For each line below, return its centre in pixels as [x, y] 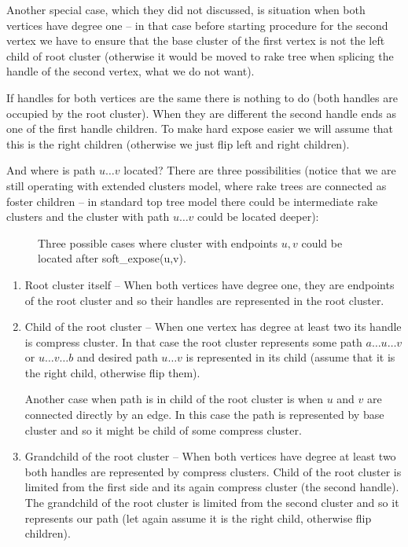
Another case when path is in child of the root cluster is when [174, 399]
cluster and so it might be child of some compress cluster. [163, 430]
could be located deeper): [258, 217]
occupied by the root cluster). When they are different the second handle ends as [201, 113]
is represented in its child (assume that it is [290, 357]
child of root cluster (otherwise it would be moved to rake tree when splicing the [200, 55]
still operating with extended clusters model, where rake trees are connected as [197, 185]
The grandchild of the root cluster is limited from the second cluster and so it [212, 503]
